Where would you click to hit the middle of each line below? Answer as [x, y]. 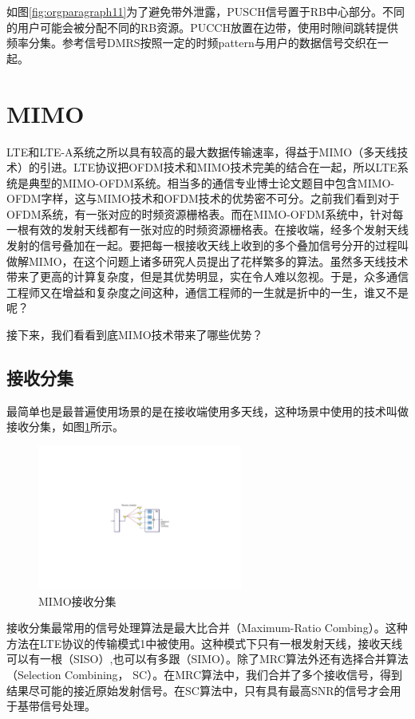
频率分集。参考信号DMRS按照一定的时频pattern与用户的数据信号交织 [186, 43]
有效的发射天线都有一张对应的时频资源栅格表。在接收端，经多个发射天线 [218, 229]
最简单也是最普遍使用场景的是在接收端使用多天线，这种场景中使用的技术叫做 [207, 411]
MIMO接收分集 [77, 600]
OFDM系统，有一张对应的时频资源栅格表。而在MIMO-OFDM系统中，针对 [200, 213]
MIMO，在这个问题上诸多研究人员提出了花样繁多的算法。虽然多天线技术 [218, 261]
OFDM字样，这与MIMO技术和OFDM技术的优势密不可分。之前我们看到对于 [203, 198]
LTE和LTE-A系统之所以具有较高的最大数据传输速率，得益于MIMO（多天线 [202, 151]
